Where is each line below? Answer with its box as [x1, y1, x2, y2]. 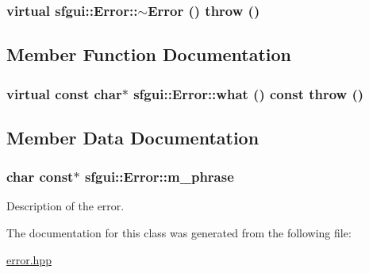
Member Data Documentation [6, 125, 259, 149]
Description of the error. [6, 198, 125, 214]
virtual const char [6, 83, 122, 103]
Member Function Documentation [6, 42, 292, 67]
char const [6, 167, 74, 186]
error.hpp [6, 251, 52, 267]
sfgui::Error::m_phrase [84, 167, 234, 186]
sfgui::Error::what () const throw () [133, 83, 364, 103]
